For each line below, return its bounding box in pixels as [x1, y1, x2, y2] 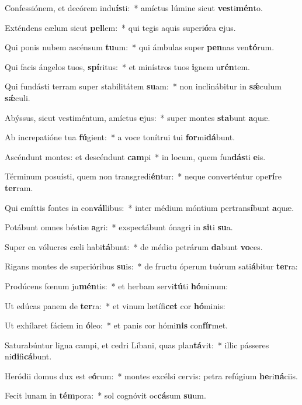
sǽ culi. [5, 91, 30, 103]
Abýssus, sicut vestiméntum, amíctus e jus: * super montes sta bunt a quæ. [5, 111, 270, 123]
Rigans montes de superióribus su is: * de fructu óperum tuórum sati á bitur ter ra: [5, 260, 298, 272]
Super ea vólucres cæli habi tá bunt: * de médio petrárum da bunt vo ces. [5, 240, 263, 252]
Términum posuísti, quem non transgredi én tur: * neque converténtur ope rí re [5, 170, 282, 182]
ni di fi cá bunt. [5, 350, 52, 362]
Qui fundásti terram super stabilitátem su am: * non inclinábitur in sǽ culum [5, 80, 282, 92]
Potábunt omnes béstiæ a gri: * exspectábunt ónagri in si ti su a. [5, 221, 233, 233]
